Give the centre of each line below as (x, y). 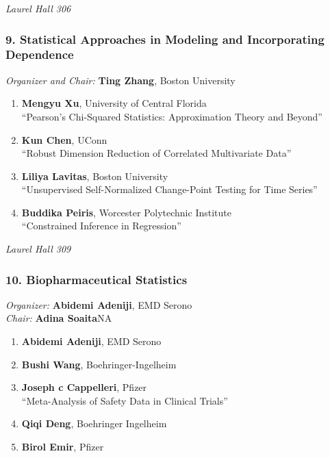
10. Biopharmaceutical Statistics (97, 279)
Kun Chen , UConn (64, 139)
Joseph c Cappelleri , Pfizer (84, 387)
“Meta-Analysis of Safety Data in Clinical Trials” (125, 400)
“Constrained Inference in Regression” (101, 226)
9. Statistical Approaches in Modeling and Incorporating (165, 39)
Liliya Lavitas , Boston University (95, 176)
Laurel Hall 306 (38, 8)
